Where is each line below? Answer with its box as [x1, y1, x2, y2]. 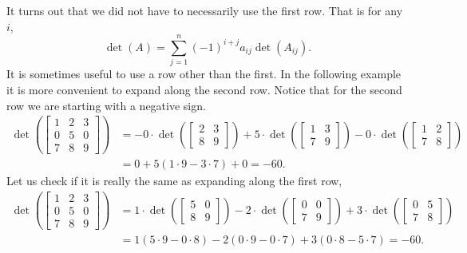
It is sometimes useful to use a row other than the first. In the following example [6, 65, 402, 82]
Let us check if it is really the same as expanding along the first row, [6, 172, 342, 189]
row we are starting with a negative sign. [6, 97, 206, 113]
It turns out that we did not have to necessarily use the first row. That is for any [6, 2, 403, 18]
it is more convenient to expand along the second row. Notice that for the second [6, 81, 402, 97]
